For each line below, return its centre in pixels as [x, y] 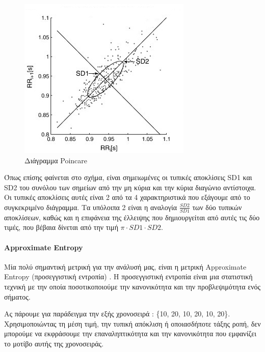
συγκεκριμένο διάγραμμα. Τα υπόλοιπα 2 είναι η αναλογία [91, 207]
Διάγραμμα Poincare [56, 160]
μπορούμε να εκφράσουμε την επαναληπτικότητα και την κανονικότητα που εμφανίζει [130, 333]
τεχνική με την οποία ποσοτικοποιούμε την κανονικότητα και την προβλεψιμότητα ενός [132, 286]
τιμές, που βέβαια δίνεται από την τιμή [61, 227]
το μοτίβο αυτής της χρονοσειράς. [54, 343]
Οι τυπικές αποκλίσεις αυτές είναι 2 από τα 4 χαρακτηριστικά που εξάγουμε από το [127, 197]
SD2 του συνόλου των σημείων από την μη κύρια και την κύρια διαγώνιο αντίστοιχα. [130, 187]
